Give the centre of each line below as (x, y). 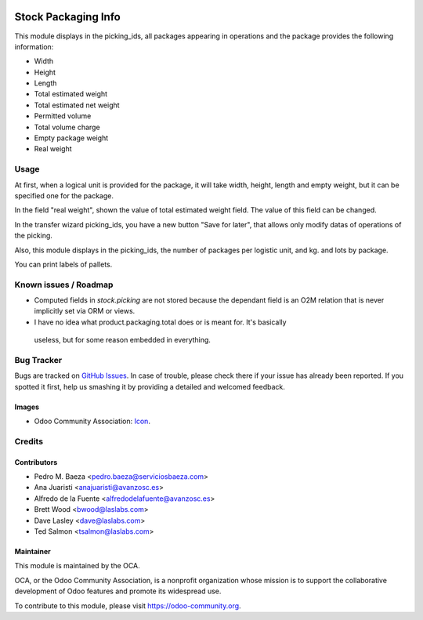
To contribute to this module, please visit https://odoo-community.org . (128, 605)
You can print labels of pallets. (63, 264)
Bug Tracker (38, 360)
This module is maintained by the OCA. (77, 566)
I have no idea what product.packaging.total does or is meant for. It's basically (160, 322)
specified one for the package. (64, 195)
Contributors (36, 462)
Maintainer (33, 552)
